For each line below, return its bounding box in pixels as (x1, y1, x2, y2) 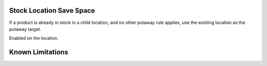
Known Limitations (9, 48, 69, 56)
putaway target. (9, 26, 42, 32)
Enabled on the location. (9, 35, 59, 41)
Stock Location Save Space (9, 6, 95, 15)
